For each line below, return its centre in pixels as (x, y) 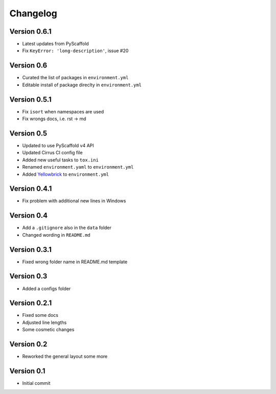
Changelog (33, 13)
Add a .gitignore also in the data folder (67, 228)
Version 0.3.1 (31, 250)
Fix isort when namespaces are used (63, 111)
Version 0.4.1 (31, 189)
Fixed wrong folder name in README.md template (75, 262)
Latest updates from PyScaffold (55, 44)
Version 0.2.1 (31, 303)
